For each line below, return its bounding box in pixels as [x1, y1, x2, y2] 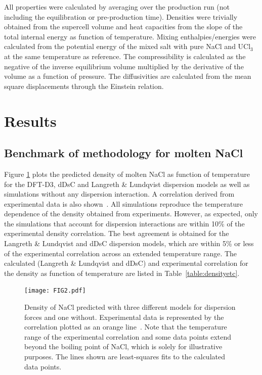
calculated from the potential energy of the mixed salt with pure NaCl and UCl [4, 41, 251, 52]
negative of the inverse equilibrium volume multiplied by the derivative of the [4, 61, 244, 71]
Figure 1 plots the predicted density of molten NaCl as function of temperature [4, 168, 250, 179]
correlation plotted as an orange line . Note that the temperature [24, 321, 227, 332]
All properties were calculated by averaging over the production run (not [4, 2, 230, 12]
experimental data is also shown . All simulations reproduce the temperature [4, 198, 243, 209]
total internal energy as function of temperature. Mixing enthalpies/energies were [4, 31, 256, 41]
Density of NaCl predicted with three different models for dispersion [24, 302, 236, 312]
